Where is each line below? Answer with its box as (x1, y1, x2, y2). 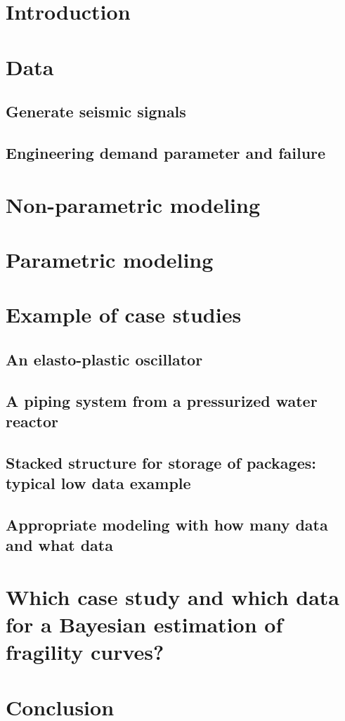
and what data (6, 534, 113, 556)
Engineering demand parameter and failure (6, 141, 326, 163)
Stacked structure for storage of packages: (6, 451, 316, 473)
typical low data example (6, 472, 191, 494)
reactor (6, 410, 58, 431)
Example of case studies (6, 300, 242, 329)
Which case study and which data (6, 582, 340, 611)
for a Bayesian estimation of (6, 610, 283, 639)
